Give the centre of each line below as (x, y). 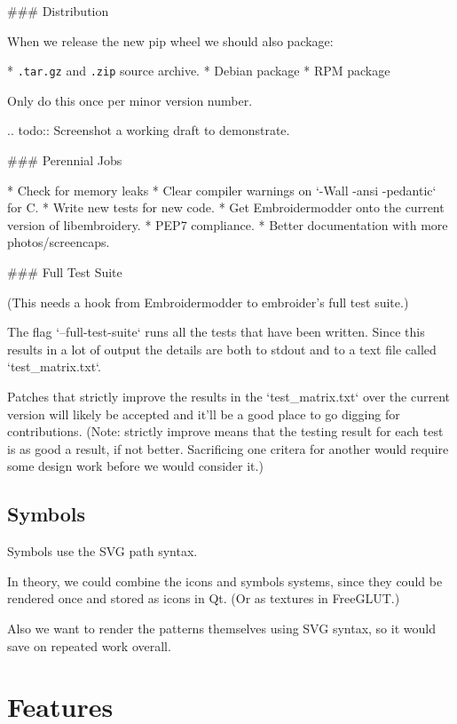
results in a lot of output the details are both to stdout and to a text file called (222, 349)
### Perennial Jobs (65, 160)
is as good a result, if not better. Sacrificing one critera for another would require (228, 448)
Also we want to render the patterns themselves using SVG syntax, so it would (221, 628)
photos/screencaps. (59, 242)
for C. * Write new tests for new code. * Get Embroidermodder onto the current (226, 207)
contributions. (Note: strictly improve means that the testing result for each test (225, 431)
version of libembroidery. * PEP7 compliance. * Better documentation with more (228, 224)
